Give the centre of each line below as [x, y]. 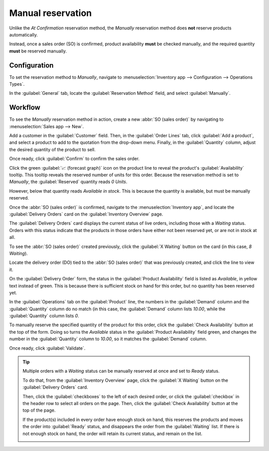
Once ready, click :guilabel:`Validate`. [47, 348]
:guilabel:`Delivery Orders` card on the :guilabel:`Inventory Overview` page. [86, 214]
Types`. [17, 84]
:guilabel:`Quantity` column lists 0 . [44, 316]
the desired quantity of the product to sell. [52, 149]
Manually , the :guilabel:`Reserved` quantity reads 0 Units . [68, 182]
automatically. [24, 34]
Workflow [25, 108]
